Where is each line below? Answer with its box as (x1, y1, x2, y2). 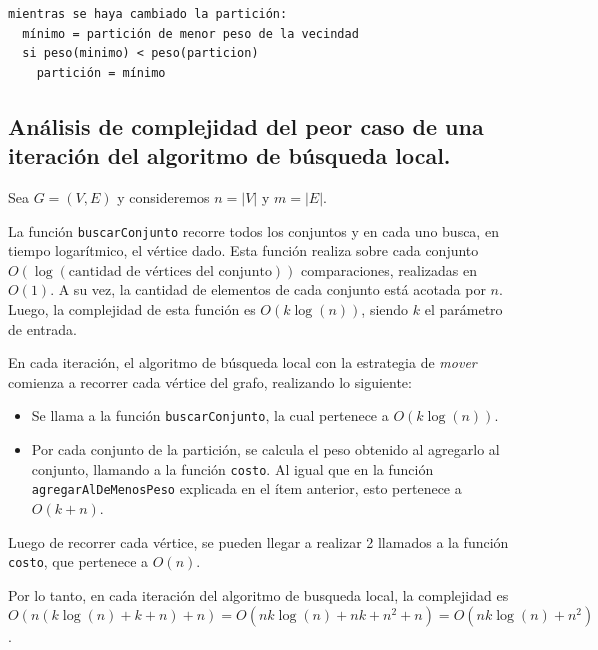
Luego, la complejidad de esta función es (8, 299, 256, 319)
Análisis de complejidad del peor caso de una (8, 110, 484, 141)
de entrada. (8, 318, 77, 339)
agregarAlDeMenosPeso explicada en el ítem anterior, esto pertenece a (31, 478, 462, 499)
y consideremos (117, 186, 210, 207)
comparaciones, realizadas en (301, 259, 478, 280)
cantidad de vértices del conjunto (68, 264, 272, 279)
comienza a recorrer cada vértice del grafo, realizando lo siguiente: (8, 371, 412, 392)
